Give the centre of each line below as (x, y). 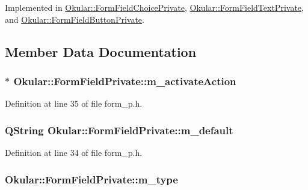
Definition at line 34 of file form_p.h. (74, 152)
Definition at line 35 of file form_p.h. (74, 103)
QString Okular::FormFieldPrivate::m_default (119, 130)
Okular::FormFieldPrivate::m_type (91, 179)
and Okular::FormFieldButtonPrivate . (75, 19)
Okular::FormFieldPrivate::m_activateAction (125, 81)
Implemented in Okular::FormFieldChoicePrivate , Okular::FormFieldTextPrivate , (154, 7)
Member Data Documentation (101, 51)
